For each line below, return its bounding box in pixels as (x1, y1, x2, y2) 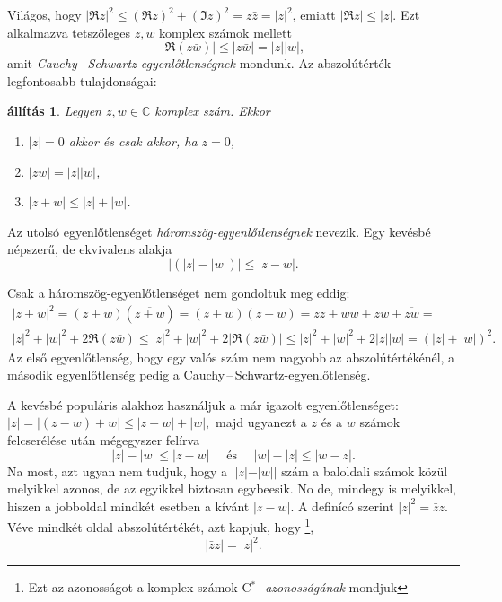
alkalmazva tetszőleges (7, 22, 131, 41)
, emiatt (292, 5, 336, 23)
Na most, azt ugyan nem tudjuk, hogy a (7, 461, 228, 480)
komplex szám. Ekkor (154, 101, 270, 120)
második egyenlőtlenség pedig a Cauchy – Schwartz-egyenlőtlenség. (7, 365, 371, 384)
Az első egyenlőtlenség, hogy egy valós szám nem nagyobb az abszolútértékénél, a (7, 347, 455, 366)
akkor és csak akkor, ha (68, 131, 198, 150)
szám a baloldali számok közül (281, 461, 448, 480)
